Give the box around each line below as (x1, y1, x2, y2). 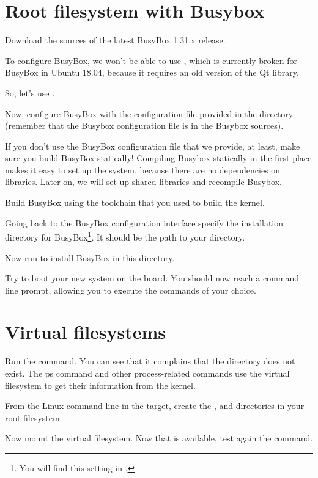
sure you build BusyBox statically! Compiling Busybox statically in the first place (5, 151, 312, 164)
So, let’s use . (5, 86, 55, 99)
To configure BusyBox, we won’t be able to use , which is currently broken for (5, 54, 297, 67)
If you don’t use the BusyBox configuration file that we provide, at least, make (5, 139, 300, 152)
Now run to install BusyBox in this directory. (5, 251, 175, 264)
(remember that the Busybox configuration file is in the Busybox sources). (5, 119, 284, 132)
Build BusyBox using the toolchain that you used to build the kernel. (5, 196, 265, 209)
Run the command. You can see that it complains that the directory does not (5, 355, 295, 368)
